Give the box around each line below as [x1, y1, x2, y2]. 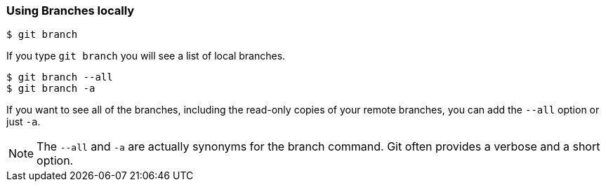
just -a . [6, 116, 41, 128]
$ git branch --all [6, 71, 113, 83]
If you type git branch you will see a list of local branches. [6, 50, 286, 62]
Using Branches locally [6, 4, 135, 18]
